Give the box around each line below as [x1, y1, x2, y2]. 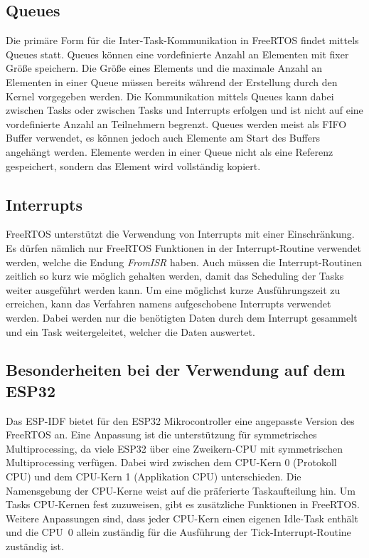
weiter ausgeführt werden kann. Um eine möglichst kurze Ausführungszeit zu [6, 282, 341, 297]
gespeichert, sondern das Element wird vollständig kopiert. [6, 158, 261, 173]
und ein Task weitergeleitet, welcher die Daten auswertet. [6, 324, 255, 339]
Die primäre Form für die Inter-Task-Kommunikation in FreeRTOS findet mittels [6, 33, 359, 48]
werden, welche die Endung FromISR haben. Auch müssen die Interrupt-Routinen [6, 254, 362, 269]
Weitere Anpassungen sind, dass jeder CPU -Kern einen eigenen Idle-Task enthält [6, 510, 358, 525]
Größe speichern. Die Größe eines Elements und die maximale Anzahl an [6, 60, 323, 75]
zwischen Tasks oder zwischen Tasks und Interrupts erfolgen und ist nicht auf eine [6, 102, 363, 117]
